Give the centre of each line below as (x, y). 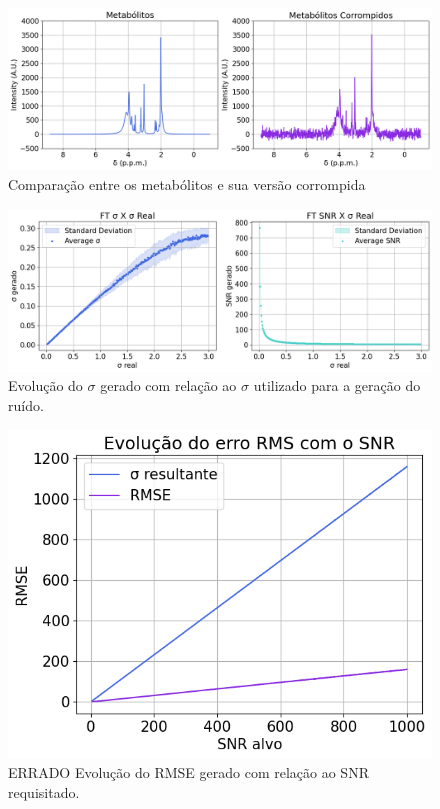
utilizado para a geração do (337, 385)
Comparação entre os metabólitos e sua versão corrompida (187, 183)
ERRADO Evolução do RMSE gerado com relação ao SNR (188, 772)
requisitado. (44, 791)
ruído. (26, 404)
